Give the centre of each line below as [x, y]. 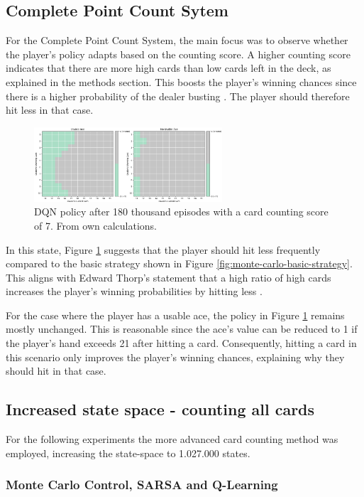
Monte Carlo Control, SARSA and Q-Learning [142, 485]
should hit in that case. [56, 371]
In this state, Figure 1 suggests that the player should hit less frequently [163, 249]
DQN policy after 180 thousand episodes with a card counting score [181, 212]
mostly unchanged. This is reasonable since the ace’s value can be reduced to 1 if [182, 329]
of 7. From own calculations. [95, 225]
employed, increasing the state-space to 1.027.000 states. [128, 453]
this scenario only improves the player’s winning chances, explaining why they [175, 357]
